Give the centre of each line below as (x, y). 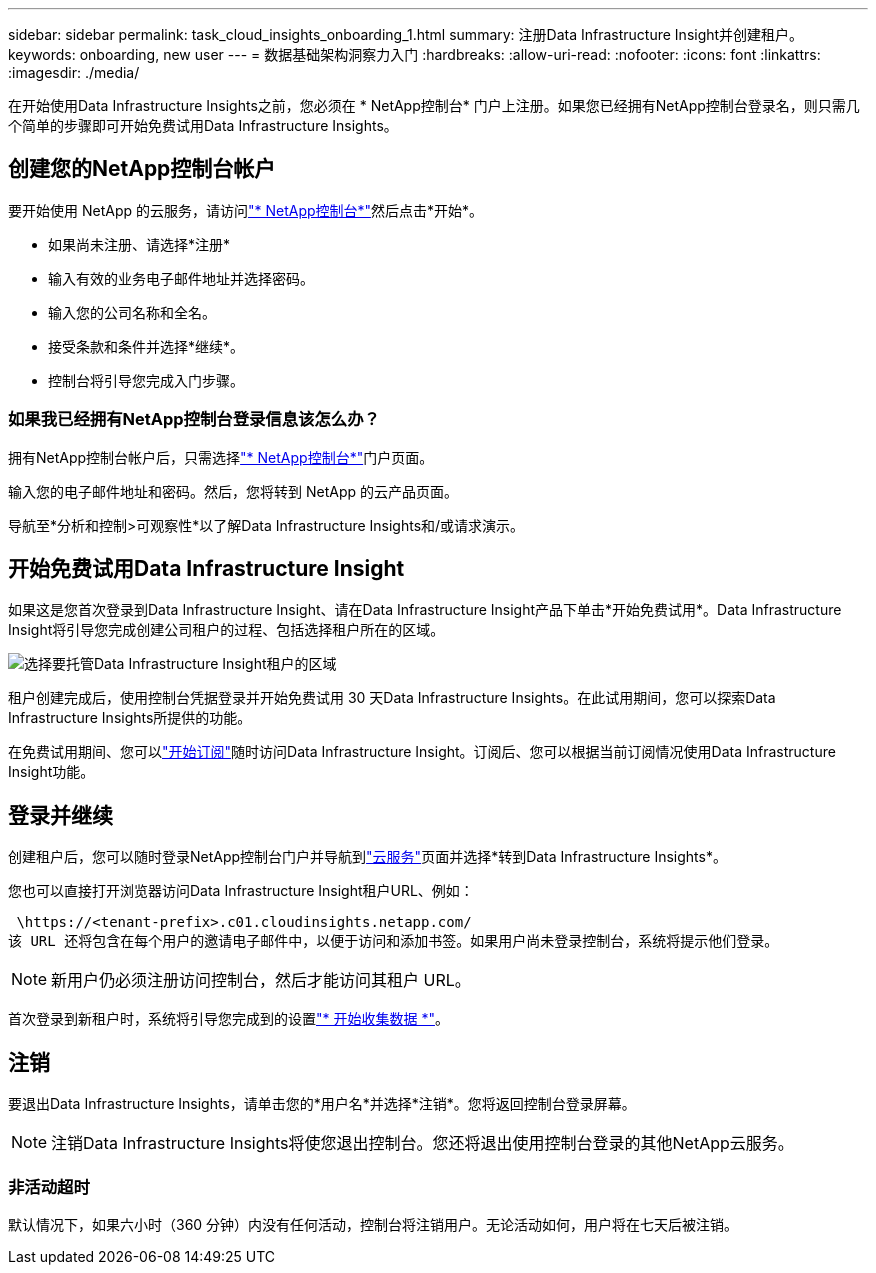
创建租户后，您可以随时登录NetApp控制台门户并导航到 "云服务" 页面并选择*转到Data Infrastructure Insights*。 (367, 857)
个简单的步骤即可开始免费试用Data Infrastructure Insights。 (203, 125)
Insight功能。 (51, 772)
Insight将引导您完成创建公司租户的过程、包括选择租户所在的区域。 (226, 630)
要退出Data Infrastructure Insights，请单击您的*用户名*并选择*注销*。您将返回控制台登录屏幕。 (322, 1104)
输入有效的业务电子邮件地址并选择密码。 (181, 278)
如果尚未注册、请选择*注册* (139, 244)
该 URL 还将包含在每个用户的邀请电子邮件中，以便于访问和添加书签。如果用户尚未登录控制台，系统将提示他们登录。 (393, 941)
